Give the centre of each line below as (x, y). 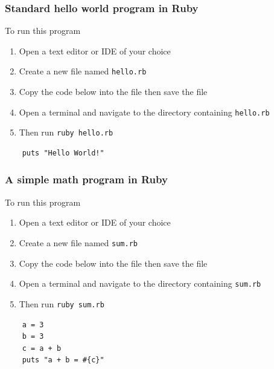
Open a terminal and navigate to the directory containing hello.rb (144, 112)
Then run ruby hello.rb (66, 132)
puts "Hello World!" (63, 153)
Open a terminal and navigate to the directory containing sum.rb (140, 283)
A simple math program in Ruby (86, 179)
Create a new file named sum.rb (78, 242)
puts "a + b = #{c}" (63, 360)
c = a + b (42, 348)
